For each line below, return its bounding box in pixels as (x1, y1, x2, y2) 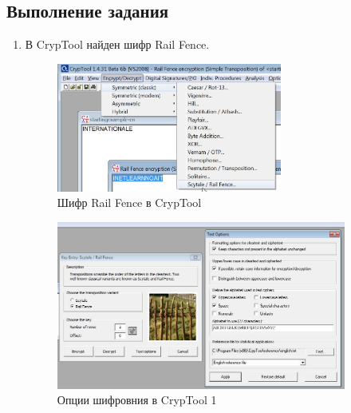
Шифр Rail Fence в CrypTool (57, 194, 202, 211)
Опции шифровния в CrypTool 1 (57, 391, 217, 408)
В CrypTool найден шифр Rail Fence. (25, 36, 210, 53)
